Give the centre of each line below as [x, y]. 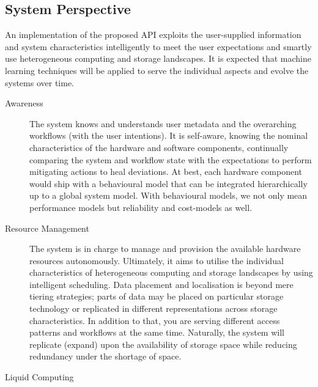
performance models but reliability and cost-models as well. [141, 207]
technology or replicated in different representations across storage [153, 308]
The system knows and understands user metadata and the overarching [163, 123]
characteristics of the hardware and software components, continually [159, 147]
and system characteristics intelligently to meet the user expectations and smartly [158, 46]
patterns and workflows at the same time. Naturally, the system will [157, 332]
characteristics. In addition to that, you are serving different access [155, 320]
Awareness [24, 103]
